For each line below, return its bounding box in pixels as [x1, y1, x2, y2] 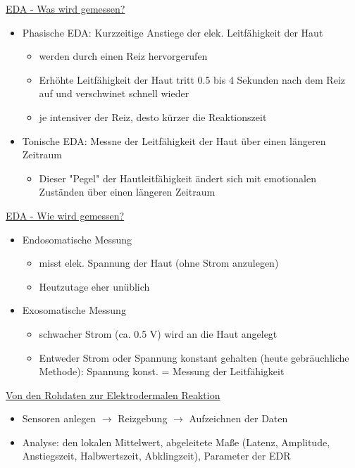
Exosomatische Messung [22, 303, 126, 317]
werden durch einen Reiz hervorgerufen [39, 49, 208, 63]
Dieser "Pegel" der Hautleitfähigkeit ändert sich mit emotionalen [39, 170, 316, 185]
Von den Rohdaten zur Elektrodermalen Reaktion [6, 387, 220, 402]
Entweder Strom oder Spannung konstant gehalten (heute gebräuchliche [39, 350, 349, 365]
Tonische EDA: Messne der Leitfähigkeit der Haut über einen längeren [22, 133, 326, 148]
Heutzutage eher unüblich [39, 279, 150, 293]
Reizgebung [118, 411, 168, 426]
